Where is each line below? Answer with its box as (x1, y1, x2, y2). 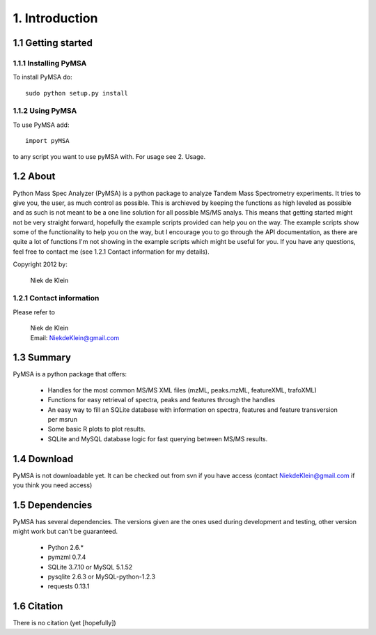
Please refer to (13, 307, 56, 316)
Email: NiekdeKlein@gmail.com (30, 333, 120, 342)
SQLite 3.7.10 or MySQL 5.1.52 (47, 563, 133, 571)
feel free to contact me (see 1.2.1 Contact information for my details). (13, 247, 210, 256)
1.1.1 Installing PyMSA (13, 58, 87, 68)
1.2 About (13, 171, 56, 183)
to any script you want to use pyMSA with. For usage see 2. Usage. (13, 152, 205, 160)
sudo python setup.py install (25, 89, 129, 97)
